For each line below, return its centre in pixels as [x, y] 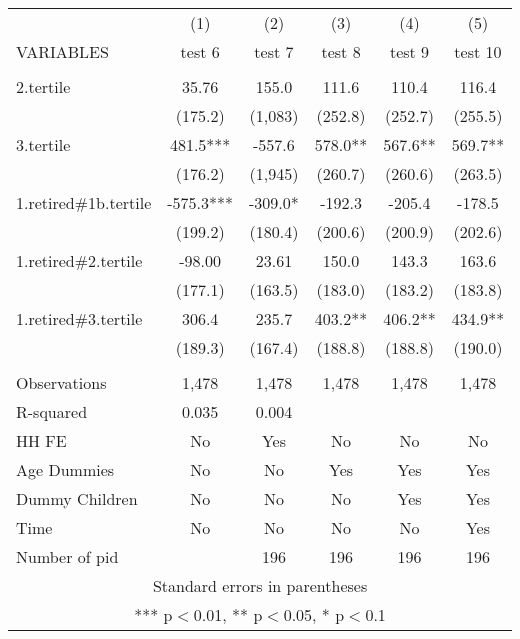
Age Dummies [65, 469]
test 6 [200, 51]
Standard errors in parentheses [260, 585]
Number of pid [67, 556]
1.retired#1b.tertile [84, 202]
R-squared [52, 411]
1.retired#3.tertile [79, 318]
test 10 [478, 51]
